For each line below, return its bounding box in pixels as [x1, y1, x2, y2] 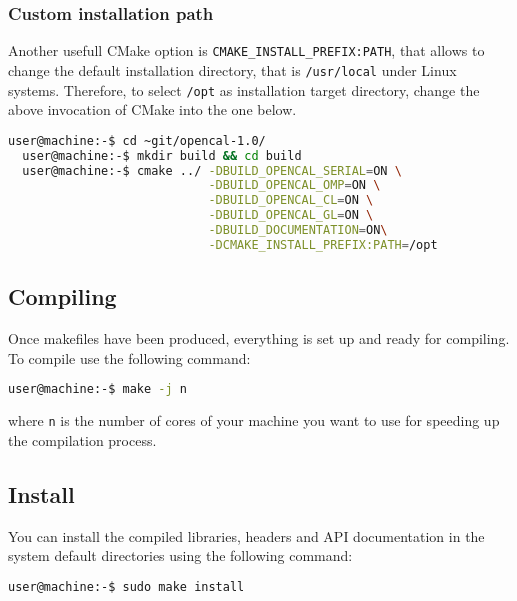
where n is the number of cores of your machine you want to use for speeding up [8, 410, 500, 431]
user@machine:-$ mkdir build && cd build [22, 148, 302, 163]
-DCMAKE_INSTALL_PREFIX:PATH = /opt [208, 237, 438, 252]
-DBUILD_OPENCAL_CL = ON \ [208, 193, 374, 208]
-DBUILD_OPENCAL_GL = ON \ [208, 208, 374, 223]
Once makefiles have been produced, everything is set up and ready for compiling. [8, 327, 510, 348]
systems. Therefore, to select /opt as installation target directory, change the [8, 79, 480, 100]
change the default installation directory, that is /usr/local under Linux [8, 59, 457, 80]
